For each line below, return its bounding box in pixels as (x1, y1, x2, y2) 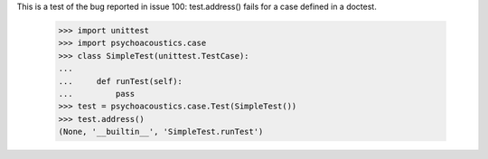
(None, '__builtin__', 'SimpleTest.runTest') (58, 126, 264, 137)
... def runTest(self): (58, 76, 183, 86)
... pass (58, 89, 136, 98)
